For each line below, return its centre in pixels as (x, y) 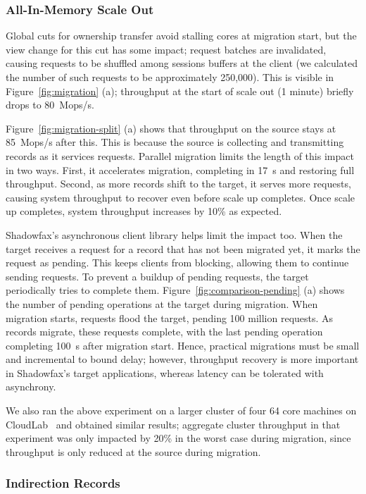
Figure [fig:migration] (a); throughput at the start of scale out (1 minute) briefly (180, 91)
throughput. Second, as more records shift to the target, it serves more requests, (178, 184)
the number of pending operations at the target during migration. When (162, 303)
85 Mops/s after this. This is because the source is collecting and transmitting (175, 142)
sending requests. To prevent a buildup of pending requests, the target (157, 276)
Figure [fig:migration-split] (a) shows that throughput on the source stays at (171, 128)
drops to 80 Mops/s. (50, 105)
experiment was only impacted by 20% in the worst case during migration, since (178, 438)
